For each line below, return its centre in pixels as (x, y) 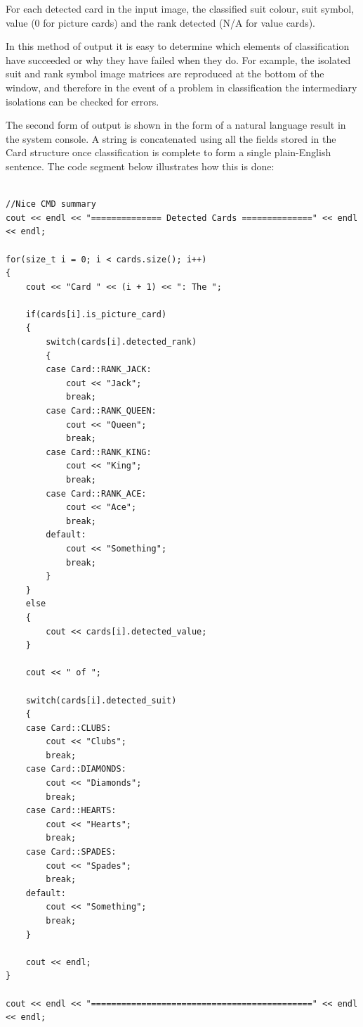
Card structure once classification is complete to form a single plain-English (169, 152)
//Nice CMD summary (51, 204)
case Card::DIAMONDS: (76, 769)
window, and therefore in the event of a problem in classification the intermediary (181, 87)
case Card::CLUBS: (68, 728)
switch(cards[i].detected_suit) (101, 700)
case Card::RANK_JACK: (99, 370)
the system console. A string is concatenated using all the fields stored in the (171, 138)
